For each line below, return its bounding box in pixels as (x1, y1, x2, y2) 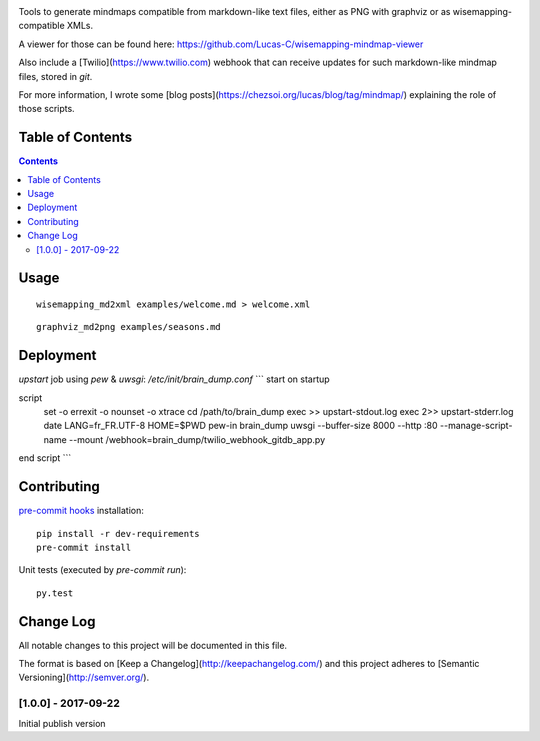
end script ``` (18, 452, 72, 464)
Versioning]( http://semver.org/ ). (18, 671, 150, 684)
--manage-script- (440, 420, 513, 432)
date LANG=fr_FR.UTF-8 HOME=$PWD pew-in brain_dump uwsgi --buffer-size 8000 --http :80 (43, 420, 439, 432)
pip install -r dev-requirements (36, 528, 200, 539)
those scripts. (18, 103, 75, 115)
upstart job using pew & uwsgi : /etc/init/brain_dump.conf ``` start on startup (18, 373, 330, 385)
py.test (36, 587, 74, 599)
